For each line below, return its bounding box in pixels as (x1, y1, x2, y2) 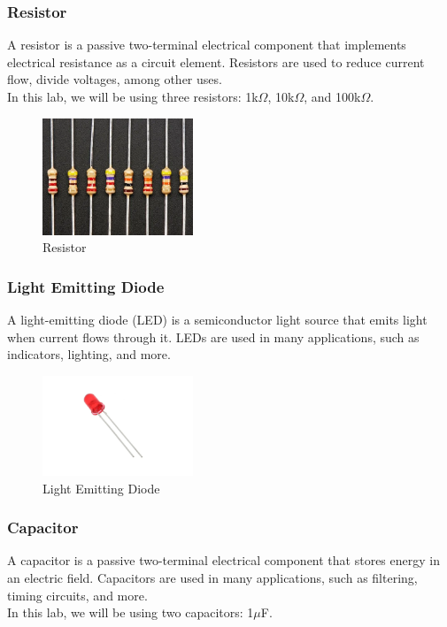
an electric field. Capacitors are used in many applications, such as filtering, (7, 569, 418, 586)
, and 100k (304, 88, 361, 105)
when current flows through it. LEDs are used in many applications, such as (7, 327, 420, 346)
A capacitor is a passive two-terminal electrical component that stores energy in (7, 551, 440, 570)
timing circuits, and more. (7, 585, 148, 604)
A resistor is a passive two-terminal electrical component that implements (7, 35, 406, 54)
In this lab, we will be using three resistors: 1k (7, 88, 258, 105)
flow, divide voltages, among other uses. (7, 70, 222, 88)
